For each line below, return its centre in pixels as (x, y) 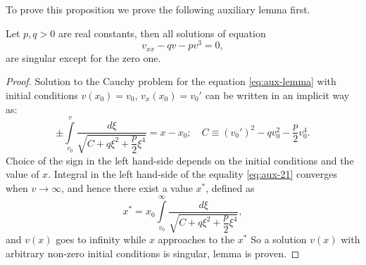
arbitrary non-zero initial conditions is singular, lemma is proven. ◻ (153, 253)
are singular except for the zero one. (83, 57)
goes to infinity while (101, 239)
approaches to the (196, 239)
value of (23, 174)
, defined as (230, 188)
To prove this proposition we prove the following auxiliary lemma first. (158, 9)
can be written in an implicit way (277, 95)
